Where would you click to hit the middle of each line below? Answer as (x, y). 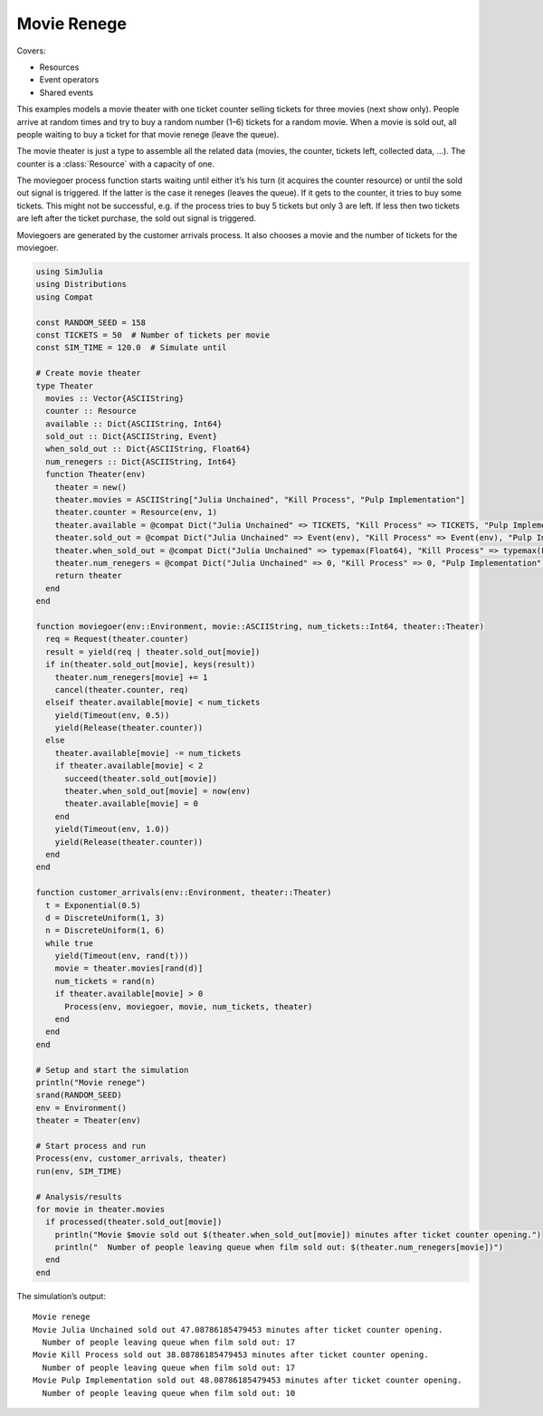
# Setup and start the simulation (112, 1070)
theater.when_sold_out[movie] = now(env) (157, 791)
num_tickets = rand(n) (105, 981)
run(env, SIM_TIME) (79, 1171)
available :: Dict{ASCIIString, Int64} (134, 424)
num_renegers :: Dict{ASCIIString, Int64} (141, 461)
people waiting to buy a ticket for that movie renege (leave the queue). (148, 134)
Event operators (69, 80)
